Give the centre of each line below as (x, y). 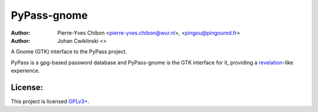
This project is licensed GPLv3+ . (50, 101)
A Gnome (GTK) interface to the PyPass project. (69, 52)
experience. (25, 71)
